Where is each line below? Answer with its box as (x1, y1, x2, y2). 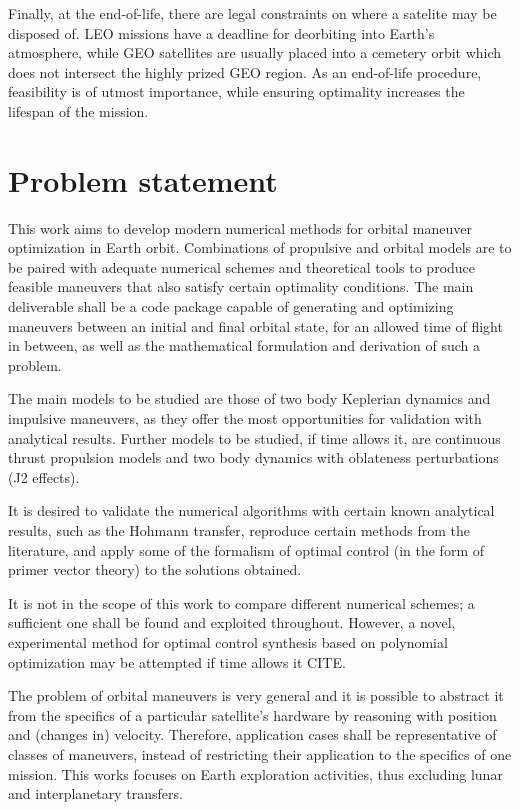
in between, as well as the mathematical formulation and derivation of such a (8, 335, 481, 356)
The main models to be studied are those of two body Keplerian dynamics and (8, 388, 491, 409)
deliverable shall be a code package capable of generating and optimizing (8, 296, 454, 317)
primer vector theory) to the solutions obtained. (8, 559, 302, 580)
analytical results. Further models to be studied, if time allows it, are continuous (8, 427, 501, 448)
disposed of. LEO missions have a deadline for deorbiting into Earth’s (8, 22, 435, 43)
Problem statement (8, 159, 278, 200)
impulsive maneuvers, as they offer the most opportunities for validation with (8, 408, 482, 429)
